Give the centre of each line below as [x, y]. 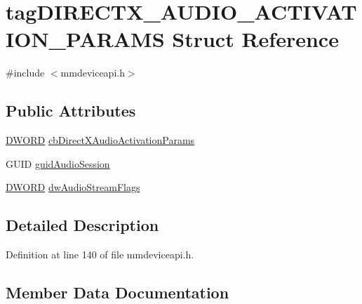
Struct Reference [255, 39]
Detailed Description [82, 225]
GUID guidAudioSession [58, 163]
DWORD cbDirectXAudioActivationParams [100, 140]
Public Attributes [71, 111]
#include [25, 73]
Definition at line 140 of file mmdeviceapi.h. [100, 255]
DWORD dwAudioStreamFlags [73, 187]
